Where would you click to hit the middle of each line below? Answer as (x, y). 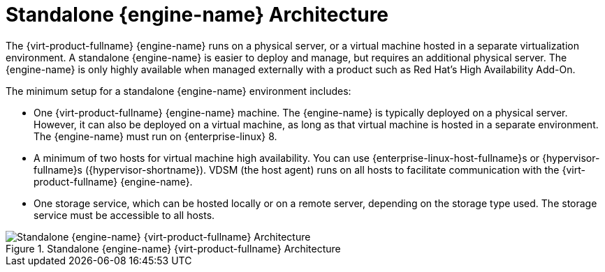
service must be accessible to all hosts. (124, 215)
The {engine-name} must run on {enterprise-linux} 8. (155, 136)
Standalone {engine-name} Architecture (197, 15)
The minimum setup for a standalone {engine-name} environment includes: (178, 91)
